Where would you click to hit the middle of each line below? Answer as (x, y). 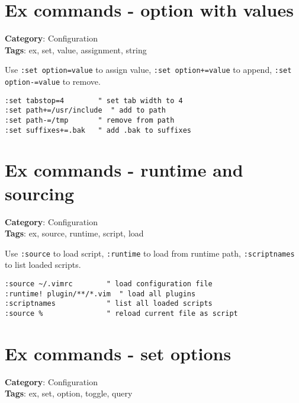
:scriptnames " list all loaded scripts (109, 304)
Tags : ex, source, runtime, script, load (74, 233)
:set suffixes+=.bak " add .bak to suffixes (98, 130)
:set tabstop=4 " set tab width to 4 (94, 100)
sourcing (40, 193)
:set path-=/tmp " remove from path (90, 120)
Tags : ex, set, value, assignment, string (76, 49)
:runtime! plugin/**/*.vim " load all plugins (100, 294)
